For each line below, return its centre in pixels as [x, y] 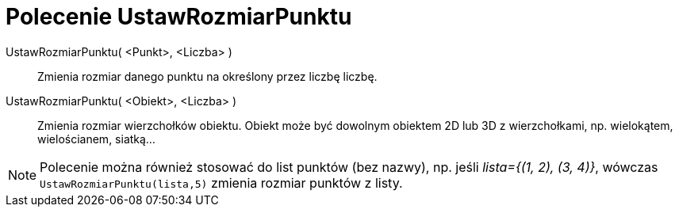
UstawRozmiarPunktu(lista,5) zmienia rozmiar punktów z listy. [221, 183]
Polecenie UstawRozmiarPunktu [179, 17]
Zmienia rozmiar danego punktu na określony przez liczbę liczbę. [207, 76]
